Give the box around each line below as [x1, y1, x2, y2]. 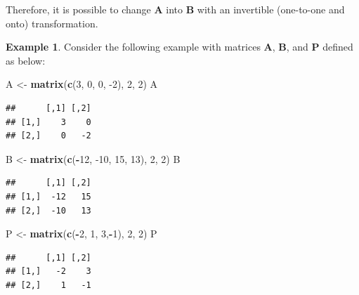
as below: [6, 53, 46, 67]
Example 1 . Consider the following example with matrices [6, 39, 261, 54]
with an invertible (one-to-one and [197, 2, 345, 16]
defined [322, 39, 353, 54]
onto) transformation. [6, 15, 98, 30]
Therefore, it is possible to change [6, 2, 151, 16]
